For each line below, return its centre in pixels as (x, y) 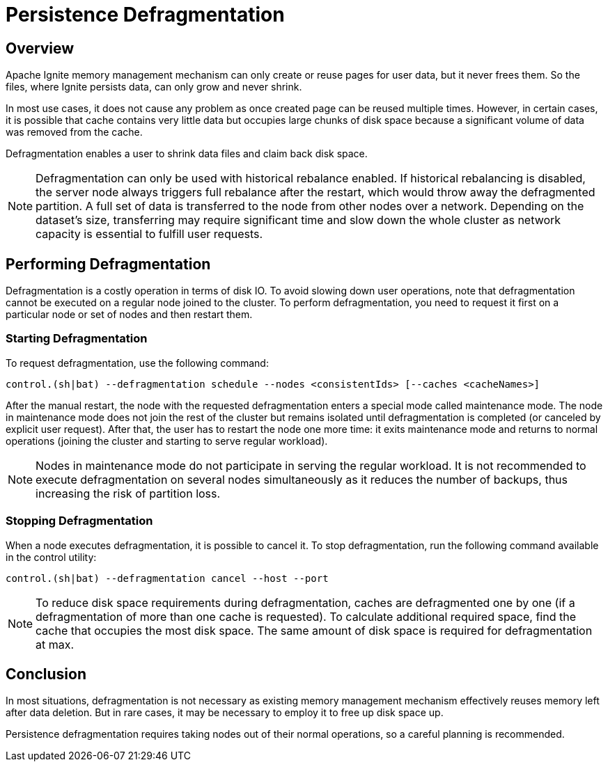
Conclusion (46, 674)
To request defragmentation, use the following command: (137, 363)
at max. (55, 644)
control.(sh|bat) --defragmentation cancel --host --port (167, 578)
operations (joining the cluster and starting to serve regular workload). (167, 441)
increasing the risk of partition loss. (128, 493)
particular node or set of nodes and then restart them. (129, 315)
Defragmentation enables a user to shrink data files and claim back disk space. (187, 154)
